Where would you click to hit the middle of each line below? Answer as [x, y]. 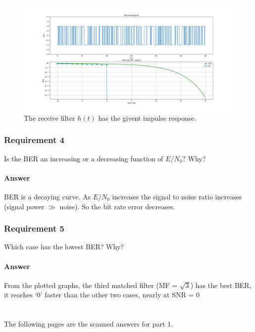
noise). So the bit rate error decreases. [117, 206]
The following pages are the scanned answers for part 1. [89, 324]
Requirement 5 [34, 228]
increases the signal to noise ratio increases [177, 196]
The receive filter [50, 118]
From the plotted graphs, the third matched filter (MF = [91, 285]
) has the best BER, [221, 285]
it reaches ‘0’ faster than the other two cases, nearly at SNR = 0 [102, 295]
